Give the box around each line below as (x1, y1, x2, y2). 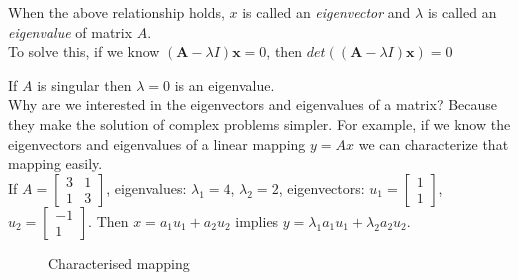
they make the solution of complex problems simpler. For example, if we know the (8, 113, 511, 134)
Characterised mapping (48, 252, 190, 273)
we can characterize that (358, 133, 509, 154)
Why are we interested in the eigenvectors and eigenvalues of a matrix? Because (8, 94, 498, 115)
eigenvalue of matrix (8, 21, 133, 42)
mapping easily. (8, 153, 103, 174)
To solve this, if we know (8, 41, 160, 62)
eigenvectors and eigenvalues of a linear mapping (8, 133, 306, 154)
